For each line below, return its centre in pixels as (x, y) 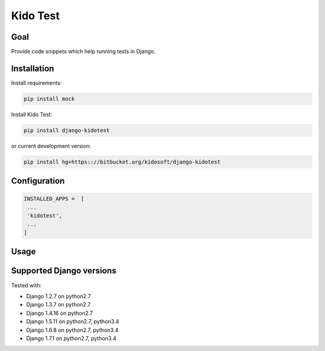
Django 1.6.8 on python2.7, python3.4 (72, 330)
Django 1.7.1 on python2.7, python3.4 (71, 338)
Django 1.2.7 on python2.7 (59, 296)
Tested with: (26, 285)
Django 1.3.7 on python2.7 (58, 305)
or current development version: (51, 146)
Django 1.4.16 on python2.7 (60, 313)
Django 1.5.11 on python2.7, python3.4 (73, 322)
